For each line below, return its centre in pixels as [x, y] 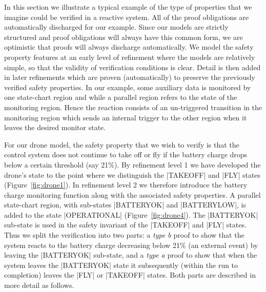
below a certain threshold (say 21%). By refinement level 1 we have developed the [132, 164]
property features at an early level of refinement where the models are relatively [130, 57]
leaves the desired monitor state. [55, 127]
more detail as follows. [39, 285]
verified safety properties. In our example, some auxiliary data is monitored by [128, 87]
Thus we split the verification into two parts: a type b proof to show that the [124, 235]
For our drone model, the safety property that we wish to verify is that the [122, 144]
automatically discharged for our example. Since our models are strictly [116, 27]
